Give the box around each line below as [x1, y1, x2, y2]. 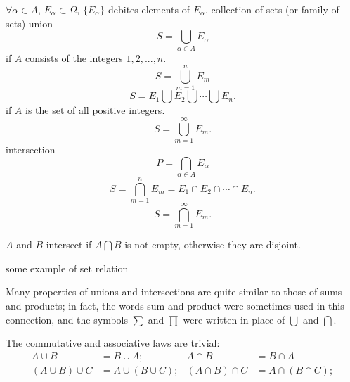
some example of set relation [6, 260, 129, 275]
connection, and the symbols [6, 312, 128, 326]
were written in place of [183, 312, 285, 326]
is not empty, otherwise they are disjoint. [124, 237, 301, 252]
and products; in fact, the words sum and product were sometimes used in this [6, 298, 344, 312]
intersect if [46, 237, 92, 252]
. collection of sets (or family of [205, 2, 339, 16]
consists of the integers [25, 50, 123, 65]
